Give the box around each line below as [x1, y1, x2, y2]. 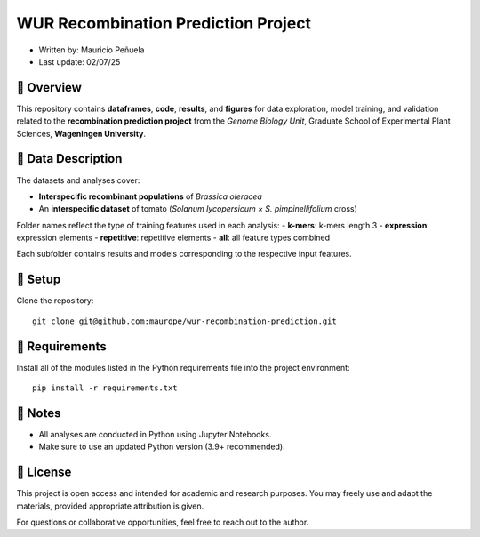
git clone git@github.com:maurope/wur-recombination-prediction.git [32, 316, 337, 326]
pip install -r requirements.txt [32, 383, 178, 393]
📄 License [16, 465, 72, 480]
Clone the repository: [16, 295, 94, 306]
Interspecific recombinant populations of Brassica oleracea [38, 191, 262, 202]
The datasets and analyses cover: [16, 174, 140, 186]
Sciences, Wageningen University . [16, 128, 147, 139]
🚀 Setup [16, 272, 61, 287]
